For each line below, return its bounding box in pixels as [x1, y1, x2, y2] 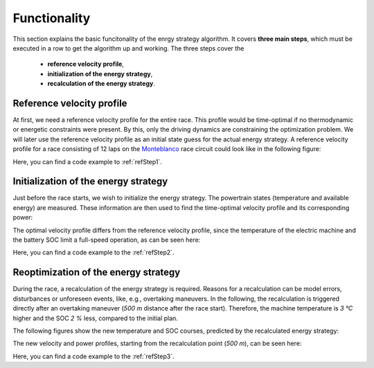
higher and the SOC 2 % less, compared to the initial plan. [12, 314, 178, 322]
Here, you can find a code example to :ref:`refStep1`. [12, 157, 163, 166]
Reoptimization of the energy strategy [12, 267, 181, 279]
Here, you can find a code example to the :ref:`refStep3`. [12, 352, 175, 360]
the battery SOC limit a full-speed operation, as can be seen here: [12, 236, 201, 244]
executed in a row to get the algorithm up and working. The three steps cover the [12, 44, 244, 52]
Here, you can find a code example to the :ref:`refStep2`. [12, 248, 175, 256]
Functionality [12, 10, 91, 26]
